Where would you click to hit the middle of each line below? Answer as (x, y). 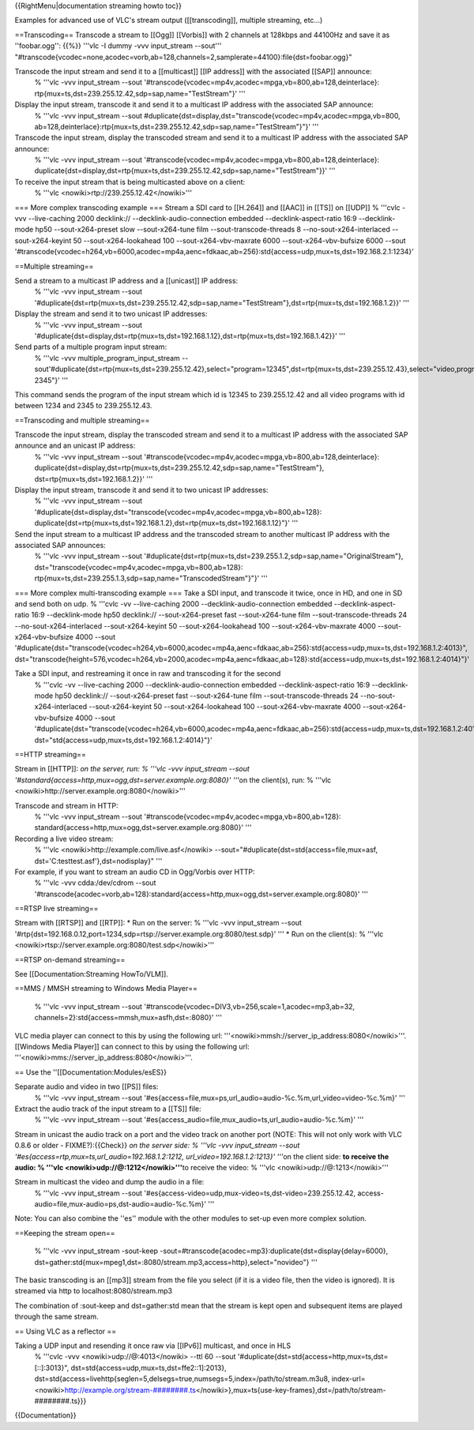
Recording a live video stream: (64, 839)
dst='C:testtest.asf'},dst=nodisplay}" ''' (98, 861)
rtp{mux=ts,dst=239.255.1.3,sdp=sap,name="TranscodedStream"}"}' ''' (151, 578)
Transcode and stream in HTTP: (66, 805)
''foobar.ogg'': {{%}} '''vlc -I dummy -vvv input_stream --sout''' (118, 46)
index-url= (348, 1379)
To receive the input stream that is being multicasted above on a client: (130, 182)
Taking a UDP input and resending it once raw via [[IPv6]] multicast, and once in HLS (153, 1346)
